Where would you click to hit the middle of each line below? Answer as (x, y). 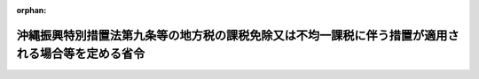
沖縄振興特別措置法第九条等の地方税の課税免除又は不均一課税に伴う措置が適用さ (238, 35)
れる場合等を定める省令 (81, 54)
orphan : (31, 10)
